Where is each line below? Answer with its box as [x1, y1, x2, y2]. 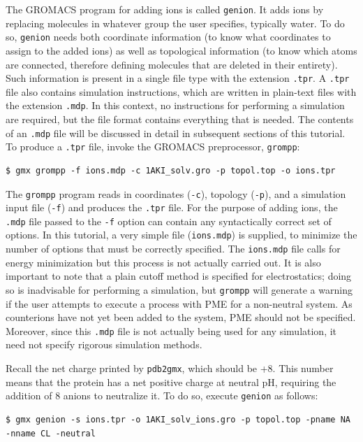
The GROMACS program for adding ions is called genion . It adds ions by [6, 2, 324, 16]
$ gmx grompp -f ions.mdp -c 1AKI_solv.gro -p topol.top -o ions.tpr [6, 165, 336, 176]
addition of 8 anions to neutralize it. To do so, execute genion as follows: [6, 388, 318, 403]
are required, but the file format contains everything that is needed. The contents [6, 112, 354, 126]
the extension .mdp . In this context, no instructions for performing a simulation [6, 98, 345, 113]
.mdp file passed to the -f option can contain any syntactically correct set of [6, 213, 332, 228]
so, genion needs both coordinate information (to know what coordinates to [6, 29, 331, 44]
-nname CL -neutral [6, 428, 96, 439]
